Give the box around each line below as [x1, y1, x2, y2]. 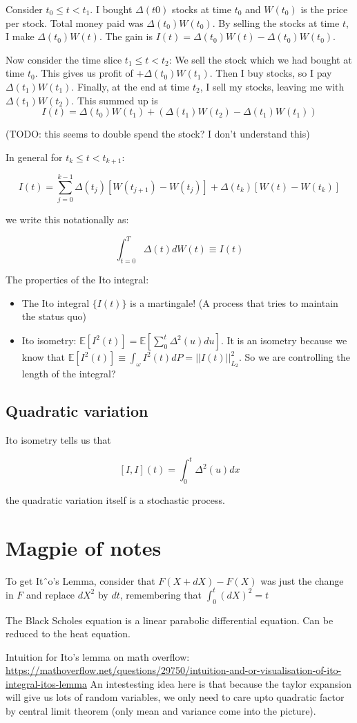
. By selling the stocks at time [212, 15, 340, 30]
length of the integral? [21, 366, 116, 381]
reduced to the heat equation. [6, 626, 131, 641]
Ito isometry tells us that [6, 433, 111, 447]
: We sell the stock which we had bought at [168, 52, 352, 66]
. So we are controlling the [238, 350, 350, 364]
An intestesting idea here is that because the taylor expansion [90, 676, 352, 691]
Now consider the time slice [6, 52, 122, 66]
